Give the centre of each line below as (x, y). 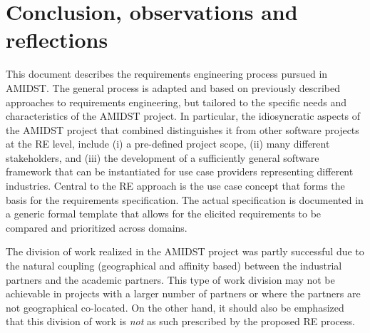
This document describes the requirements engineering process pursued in (167, 74)
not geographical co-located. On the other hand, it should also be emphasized (175, 307)
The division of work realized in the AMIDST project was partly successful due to (185, 251)
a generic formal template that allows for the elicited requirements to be (164, 214)
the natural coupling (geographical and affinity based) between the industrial (174, 266)
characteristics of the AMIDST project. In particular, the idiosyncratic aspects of (183, 116)
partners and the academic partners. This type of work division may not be (170, 279)
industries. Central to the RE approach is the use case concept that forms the (175, 186)
